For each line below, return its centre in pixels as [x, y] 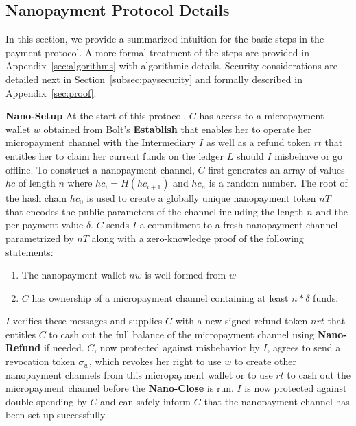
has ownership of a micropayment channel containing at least [160, 297]
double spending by [46, 401]
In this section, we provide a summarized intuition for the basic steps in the [165, 39]
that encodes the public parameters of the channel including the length [155, 211]
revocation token [40, 361]
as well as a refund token [258, 142]
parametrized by [40, 238]
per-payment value [45, 225]
